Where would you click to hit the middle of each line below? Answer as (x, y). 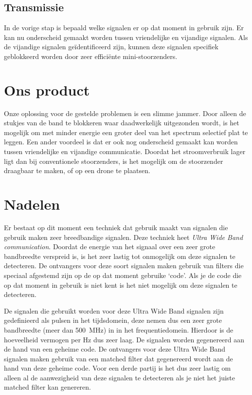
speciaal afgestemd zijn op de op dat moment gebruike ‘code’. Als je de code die (123, 275)
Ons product (47, 89)
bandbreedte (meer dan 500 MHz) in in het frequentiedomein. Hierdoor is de (119, 329)
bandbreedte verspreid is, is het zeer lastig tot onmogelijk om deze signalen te (120, 256)
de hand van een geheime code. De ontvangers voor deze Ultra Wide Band (115, 349)
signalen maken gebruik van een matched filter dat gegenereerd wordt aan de (118, 358)
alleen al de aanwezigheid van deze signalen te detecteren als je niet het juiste (120, 377)
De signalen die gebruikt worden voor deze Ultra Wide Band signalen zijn (114, 310)
